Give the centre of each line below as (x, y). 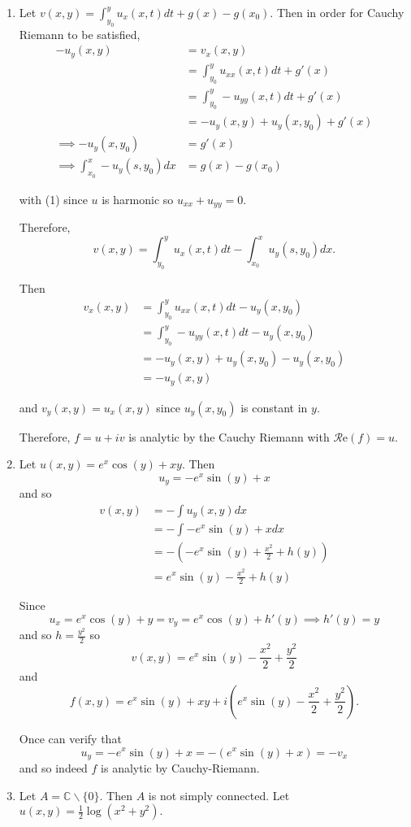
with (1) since (53, 199)
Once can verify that (70, 738)
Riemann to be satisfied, (80, 34)
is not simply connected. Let (219, 795)
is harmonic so (138, 199)
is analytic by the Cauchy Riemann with (229, 436)
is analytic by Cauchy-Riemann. (180, 768)
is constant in (274, 407)
